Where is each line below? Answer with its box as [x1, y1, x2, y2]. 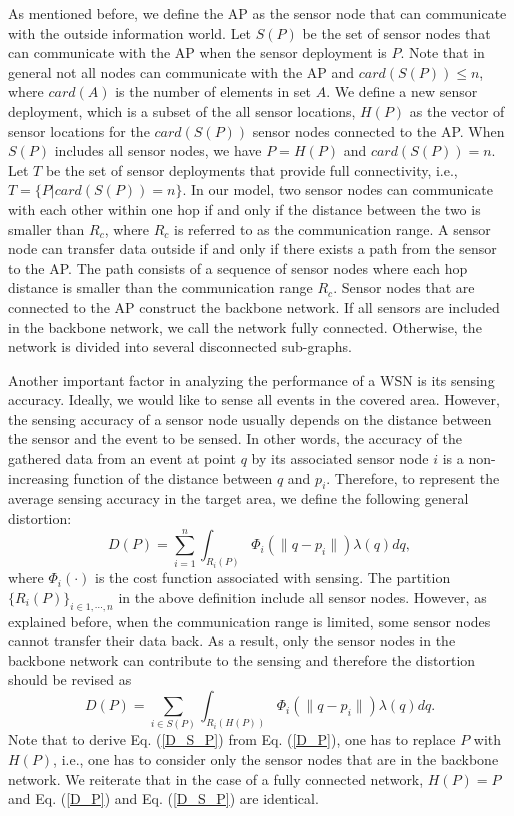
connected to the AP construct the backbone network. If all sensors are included [8, 296, 500, 317]
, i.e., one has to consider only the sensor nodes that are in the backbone [53, 749, 499, 770]
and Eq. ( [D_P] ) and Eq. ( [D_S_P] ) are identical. [8, 788, 319, 809]
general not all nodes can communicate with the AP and [8, 61, 355, 82]
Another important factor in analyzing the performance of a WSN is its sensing [8, 369, 495, 390]
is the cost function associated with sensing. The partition [95, 567, 451, 588]
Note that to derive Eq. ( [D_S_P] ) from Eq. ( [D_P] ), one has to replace [8, 729, 456, 750]
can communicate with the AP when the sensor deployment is [8, 42, 387, 63]
